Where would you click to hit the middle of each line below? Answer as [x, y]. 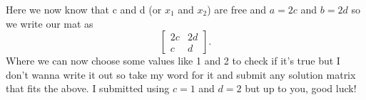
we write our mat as [50, 23]
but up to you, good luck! [301, 88]
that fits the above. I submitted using [88, 88]
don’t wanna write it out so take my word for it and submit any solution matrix [181, 74]
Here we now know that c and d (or [84, 9]
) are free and [237, 9]
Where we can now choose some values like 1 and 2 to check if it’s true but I [173, 61]
